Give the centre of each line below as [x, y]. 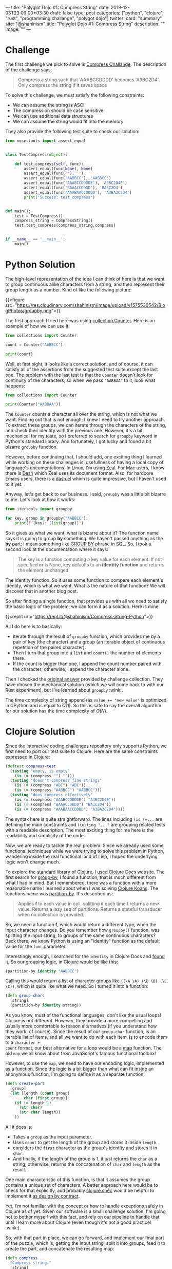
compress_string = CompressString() [54, 220]
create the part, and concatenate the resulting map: [60, 1249]
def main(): [18, 211]
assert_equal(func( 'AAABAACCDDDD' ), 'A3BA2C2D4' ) [78, 192]
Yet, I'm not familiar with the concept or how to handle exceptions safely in [84, 1206]
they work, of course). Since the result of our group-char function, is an [81, 1032]
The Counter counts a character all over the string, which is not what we [81, 414]
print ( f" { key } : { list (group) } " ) [49, 523]
